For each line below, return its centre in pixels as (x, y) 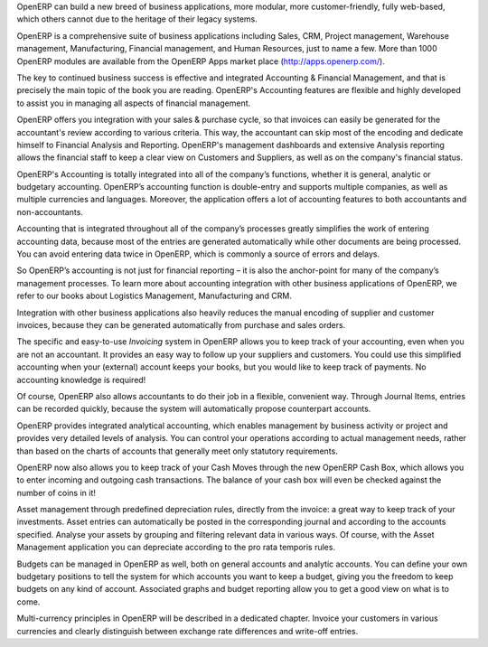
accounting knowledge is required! (81, 380)
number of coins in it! (56, 492)
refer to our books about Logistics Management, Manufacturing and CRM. (155, 296)
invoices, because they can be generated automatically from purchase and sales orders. (181, 324)
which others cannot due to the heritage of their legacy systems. (137, 19)
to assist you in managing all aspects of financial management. (134, 103)
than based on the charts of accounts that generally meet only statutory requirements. (177, 451)
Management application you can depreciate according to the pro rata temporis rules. (176, 548)
